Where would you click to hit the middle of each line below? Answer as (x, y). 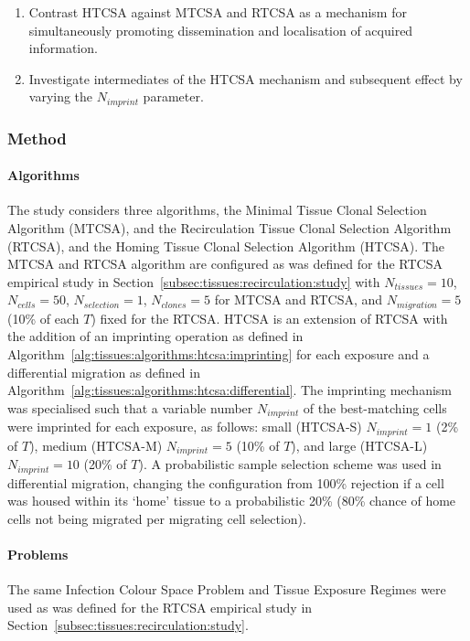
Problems (38, 555)
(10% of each (43, 318)
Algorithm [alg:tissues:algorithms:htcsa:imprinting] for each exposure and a (219, 354)
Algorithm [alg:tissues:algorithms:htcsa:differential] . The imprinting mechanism (230, 390)
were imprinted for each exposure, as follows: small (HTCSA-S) (185, 427)
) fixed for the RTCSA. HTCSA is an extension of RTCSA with (269, 318)
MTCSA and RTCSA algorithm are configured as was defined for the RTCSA (225, 264)
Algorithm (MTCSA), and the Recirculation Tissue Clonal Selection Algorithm (230, 228)
